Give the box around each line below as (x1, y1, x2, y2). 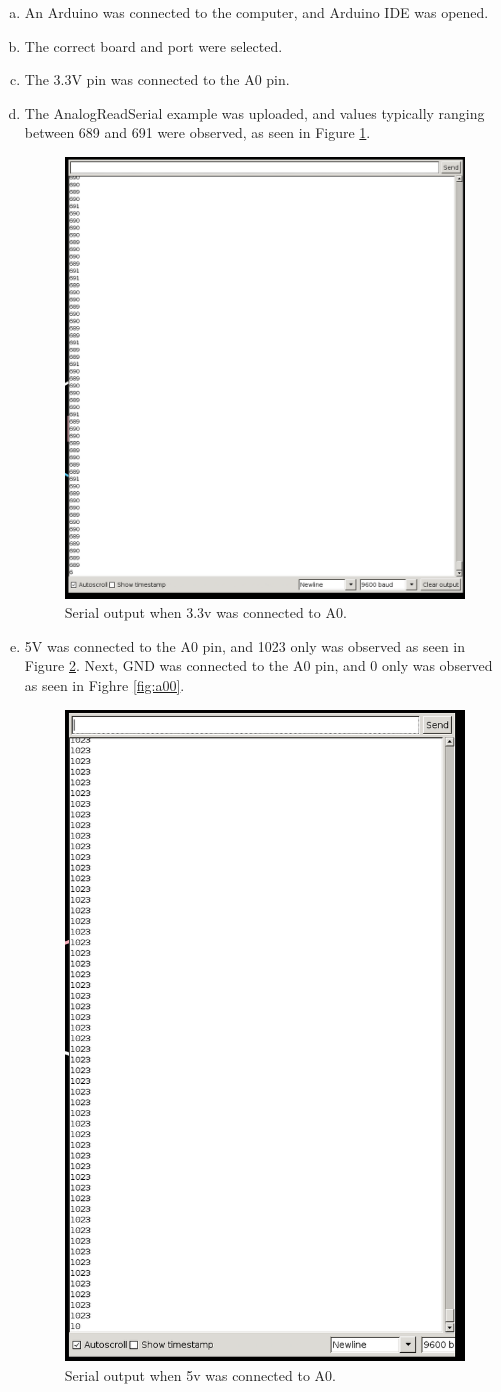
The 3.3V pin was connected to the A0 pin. (24, 69, 290, 90)
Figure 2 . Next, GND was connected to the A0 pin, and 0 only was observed (24, 655, 493, 676)
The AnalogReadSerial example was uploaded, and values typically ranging (24, 102, 485, 123)
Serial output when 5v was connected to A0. (64, 1364, 336, 1385)
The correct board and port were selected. (24, 35, 283, 56)
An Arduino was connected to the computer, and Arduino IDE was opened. (24, 2, 489, 22)
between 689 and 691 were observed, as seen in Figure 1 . (24, 122, 371, 143)
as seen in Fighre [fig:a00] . (24, 674, 185, 695)
